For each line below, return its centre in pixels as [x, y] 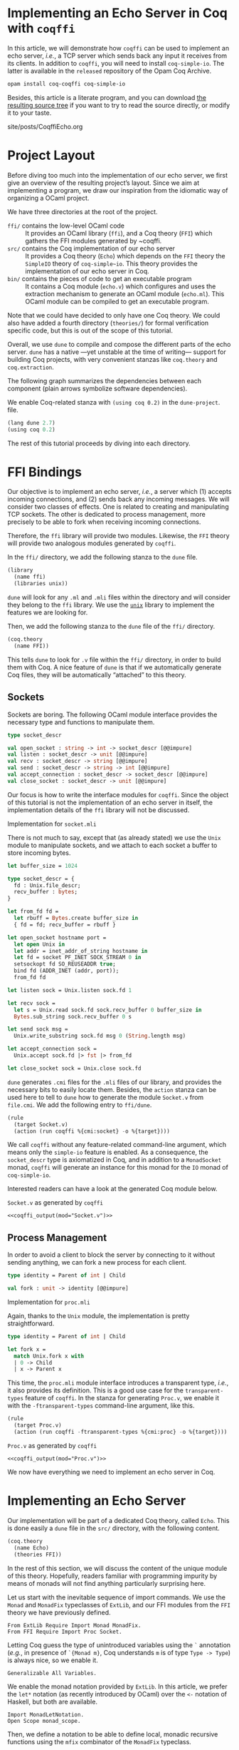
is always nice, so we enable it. [53, 1660]
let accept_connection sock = [52, 1049]
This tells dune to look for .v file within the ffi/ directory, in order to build [115, 659]
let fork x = [27, 1349]
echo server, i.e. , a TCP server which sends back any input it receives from [117, 56]
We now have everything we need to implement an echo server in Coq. [111, 1472]
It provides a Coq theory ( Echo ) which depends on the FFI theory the [125, 256]
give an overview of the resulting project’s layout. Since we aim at [103, 183]
